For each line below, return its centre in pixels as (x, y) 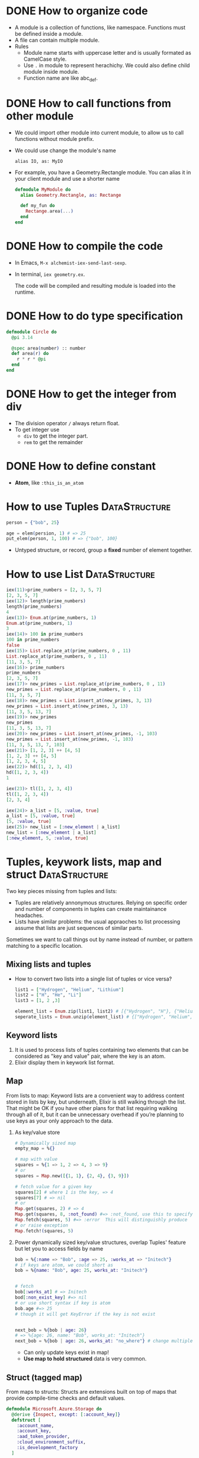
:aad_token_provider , (43, 1437)
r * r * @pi (31, 359)
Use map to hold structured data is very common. (85, 1359)
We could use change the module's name (65, 150)
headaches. (29, 915)
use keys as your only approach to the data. (60, 1121)
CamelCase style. (45, 59)
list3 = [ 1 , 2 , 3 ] (37, 1001)
